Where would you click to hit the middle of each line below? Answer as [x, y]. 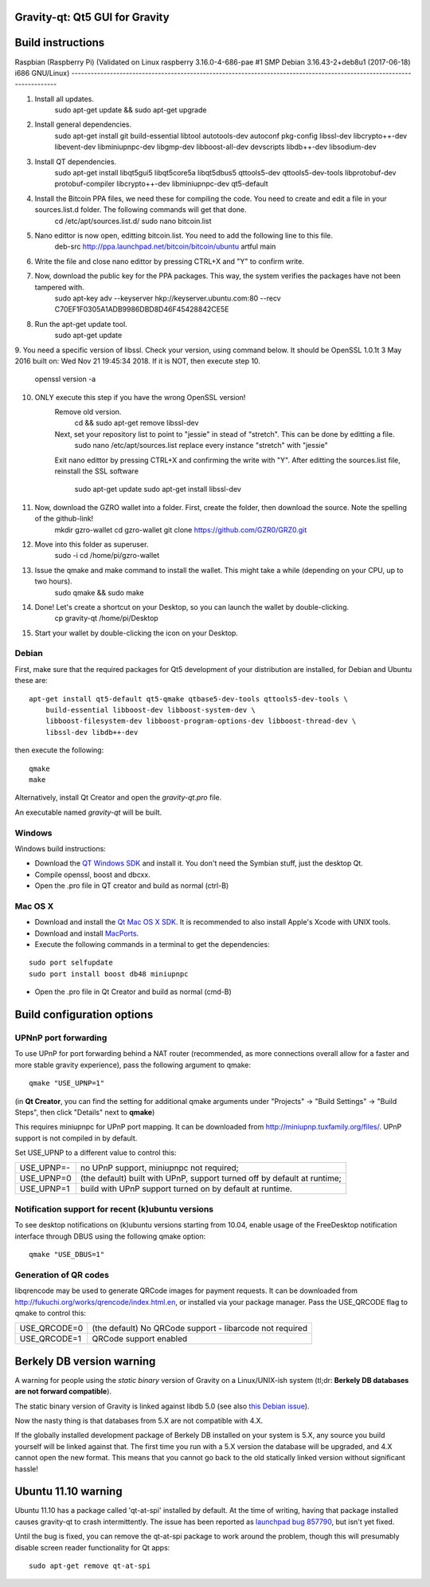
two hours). [54, 581]
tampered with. [59, 287]
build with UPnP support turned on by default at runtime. [186, 1189]
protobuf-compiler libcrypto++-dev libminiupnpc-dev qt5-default [161, 184]
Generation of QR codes [62, 1275]
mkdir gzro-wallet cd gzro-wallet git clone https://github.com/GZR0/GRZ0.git [181, 529]
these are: [31, 681]
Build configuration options [84, 1014]
